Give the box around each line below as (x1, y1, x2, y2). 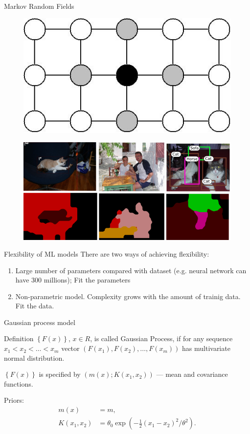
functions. (4, 378, 33, 389)
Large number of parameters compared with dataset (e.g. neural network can (15, 265, 247, 275)
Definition (4, 333, 34, 344)
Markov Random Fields (4, 1, 74, 11)
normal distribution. (4, 352, 65, 363)
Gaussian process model (4, 317, 75, 327)
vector (61, 343, 80, 353)
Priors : (4, 395, 24, 405)
